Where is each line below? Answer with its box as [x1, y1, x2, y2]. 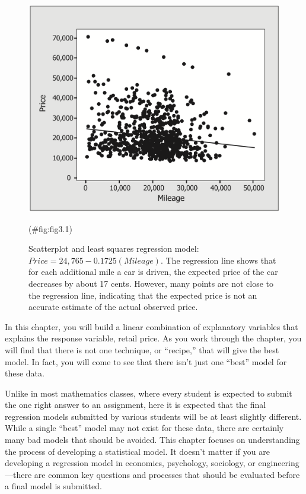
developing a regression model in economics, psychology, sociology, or [5, 457, 256, 469]
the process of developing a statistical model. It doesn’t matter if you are [5, 445, 270, 457]
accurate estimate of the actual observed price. [28, 300, 198, 313]
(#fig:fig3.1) [28, 222, 72, 235]
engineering [258, 457, 299, 469]
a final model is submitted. [5, 480, 102, 492]
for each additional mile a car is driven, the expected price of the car [28, 265, 278, 278]
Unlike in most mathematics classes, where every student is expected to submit [5, 387, 292, 399]
